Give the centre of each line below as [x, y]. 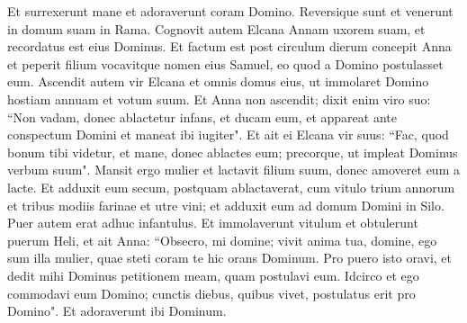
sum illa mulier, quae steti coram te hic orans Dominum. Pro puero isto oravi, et [230, 258]
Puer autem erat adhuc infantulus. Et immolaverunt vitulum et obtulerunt [213, 223]
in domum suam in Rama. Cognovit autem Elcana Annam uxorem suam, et [216, 28]
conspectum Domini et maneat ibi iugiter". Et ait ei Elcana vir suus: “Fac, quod [228, 135]
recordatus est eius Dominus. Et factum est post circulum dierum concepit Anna [229, 46]
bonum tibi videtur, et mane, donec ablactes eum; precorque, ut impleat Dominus [233, 152]
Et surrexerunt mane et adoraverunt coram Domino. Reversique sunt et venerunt [230, 11]
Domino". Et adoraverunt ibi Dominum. [117, 311]
